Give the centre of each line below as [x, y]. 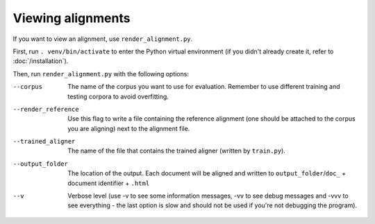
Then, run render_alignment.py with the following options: [101, 74]
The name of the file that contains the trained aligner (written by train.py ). [177, 151]
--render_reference [46, 109]
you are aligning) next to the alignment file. [129, 128]
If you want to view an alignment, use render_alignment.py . [103, 39]
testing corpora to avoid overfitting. [118, 96]
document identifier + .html [109, 183]
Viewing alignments [72, 18]
